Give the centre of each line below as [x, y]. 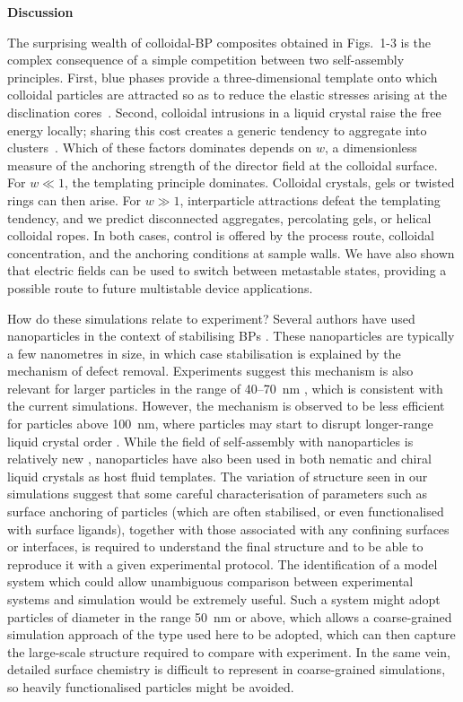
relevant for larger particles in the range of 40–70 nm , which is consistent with [225, 388]
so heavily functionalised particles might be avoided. [151, 686]
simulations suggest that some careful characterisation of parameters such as [217, 494]
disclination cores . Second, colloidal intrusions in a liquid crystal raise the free [224, 112]
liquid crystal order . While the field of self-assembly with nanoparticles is [210, 441]
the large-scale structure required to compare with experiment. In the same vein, [229, 651]
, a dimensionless [371, 147]
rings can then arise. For [74, 199]
